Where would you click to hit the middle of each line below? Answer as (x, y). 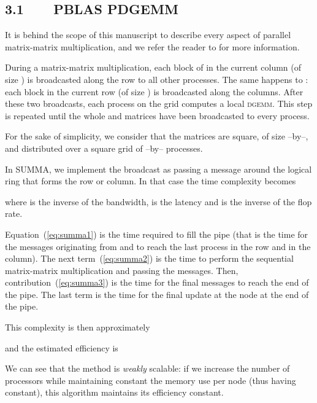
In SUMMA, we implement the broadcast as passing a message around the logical (158, 169)
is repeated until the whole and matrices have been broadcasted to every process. (157, 115)
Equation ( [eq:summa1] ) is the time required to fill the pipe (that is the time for (157, 234)
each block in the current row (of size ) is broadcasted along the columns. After (154, 91)
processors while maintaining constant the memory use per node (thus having (151, 380)
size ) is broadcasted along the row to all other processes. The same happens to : (157, 79)
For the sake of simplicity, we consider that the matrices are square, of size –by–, (157, 136)
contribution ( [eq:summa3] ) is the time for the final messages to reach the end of (157, 282)
